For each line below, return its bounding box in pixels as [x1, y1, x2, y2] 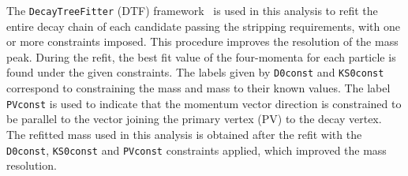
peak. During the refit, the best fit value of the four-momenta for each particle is [6, 48, 396, 65]
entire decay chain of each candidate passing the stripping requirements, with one [6, 17, 401, 34]
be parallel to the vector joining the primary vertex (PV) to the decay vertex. [6, 110, 382, 127]
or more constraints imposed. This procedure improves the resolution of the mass [6, 33, 399, 50]
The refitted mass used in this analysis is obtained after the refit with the [6, 125, 362, 142]
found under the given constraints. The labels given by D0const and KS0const [6, 64, 384, 81]
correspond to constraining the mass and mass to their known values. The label [6, 80, 391, 96]
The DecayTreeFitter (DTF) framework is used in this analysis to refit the [6, 2, 378, 18]
